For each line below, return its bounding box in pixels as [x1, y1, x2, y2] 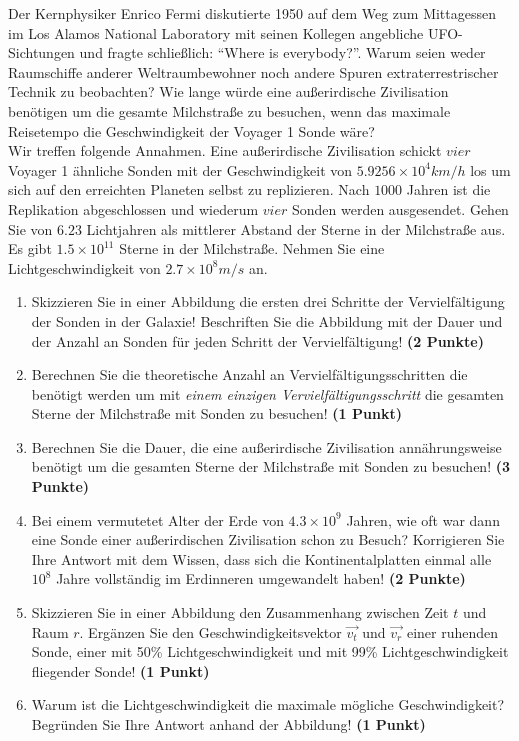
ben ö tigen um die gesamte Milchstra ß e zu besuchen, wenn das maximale [8, 100, 451, 121]
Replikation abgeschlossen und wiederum [8, 198, 259, 219]
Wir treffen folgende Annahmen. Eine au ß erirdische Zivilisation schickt [8, 140, 442, 161]
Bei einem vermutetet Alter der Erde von [31, 509, 284, 530]
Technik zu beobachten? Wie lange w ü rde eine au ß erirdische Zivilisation [8, 81, 449, 102]
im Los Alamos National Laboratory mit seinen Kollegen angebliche [8, 22, 424, 43]
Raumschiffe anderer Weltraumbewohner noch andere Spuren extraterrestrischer [8, 61, 499, 82]
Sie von [8, 218, 53, 239]
